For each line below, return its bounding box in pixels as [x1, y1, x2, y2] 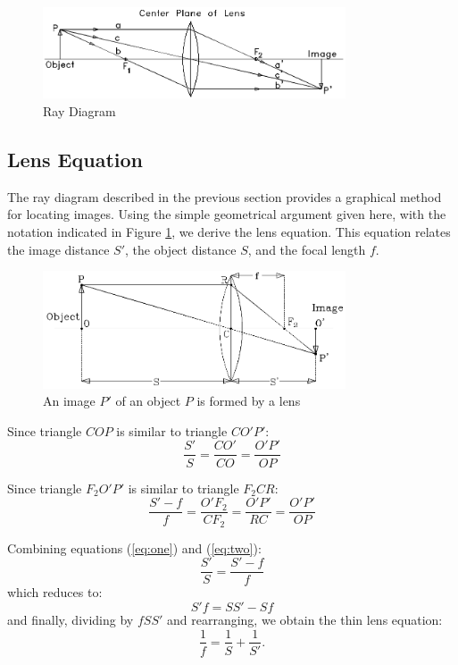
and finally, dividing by [7, 610, 134, 628]
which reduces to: [7, 583, 103, 602]
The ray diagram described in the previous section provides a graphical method [7, 187, 442, 206]
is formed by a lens [196, 391, 301, 410]
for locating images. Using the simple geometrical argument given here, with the [7, 205, 446, 223]
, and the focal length [247, 240, 366, 258]
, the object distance [125, 240, 237, 258]
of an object [115, 391, 181, 410]
